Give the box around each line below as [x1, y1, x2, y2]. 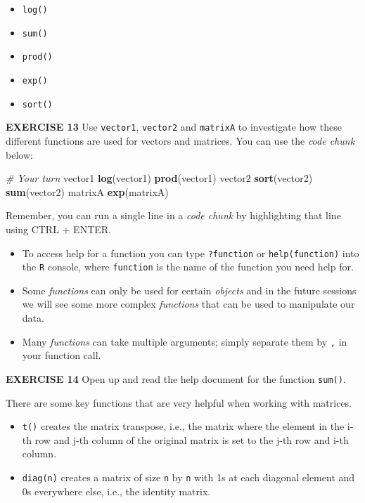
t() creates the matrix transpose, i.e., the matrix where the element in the [22, 419, 345, 433]
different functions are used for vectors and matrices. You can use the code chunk [6, 133, 355, 148]
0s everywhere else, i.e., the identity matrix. [22, 483, 211, 498]
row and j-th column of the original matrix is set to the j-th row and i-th [34, 432, 349, 447]
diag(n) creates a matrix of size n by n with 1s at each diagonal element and [22, 469, 355, 484]
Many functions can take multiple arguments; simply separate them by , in [22, 334, 347, 348]
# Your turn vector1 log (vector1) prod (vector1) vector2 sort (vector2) [6, 171, 313, 185]
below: [6, 147, 33, 162]
